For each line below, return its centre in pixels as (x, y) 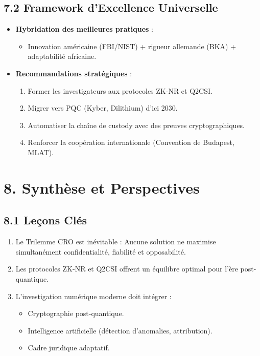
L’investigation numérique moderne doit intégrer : (93, 296)
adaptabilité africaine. (62, 56)
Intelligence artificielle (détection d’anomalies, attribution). (120, 330)
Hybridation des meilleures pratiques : (84, 29)
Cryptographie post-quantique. (76, 313)
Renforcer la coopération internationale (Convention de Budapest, (131, 142)
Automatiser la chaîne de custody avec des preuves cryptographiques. (136, 125)
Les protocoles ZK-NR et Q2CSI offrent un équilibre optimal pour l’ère (127, 269)
